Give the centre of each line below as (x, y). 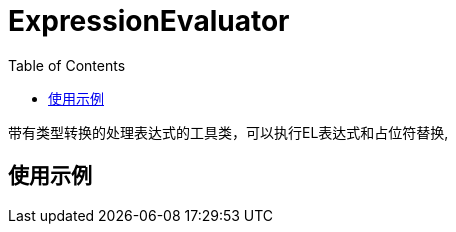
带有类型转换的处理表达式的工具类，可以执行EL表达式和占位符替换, (228, 132)
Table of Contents (67, 65)
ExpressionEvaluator (149, 21)
